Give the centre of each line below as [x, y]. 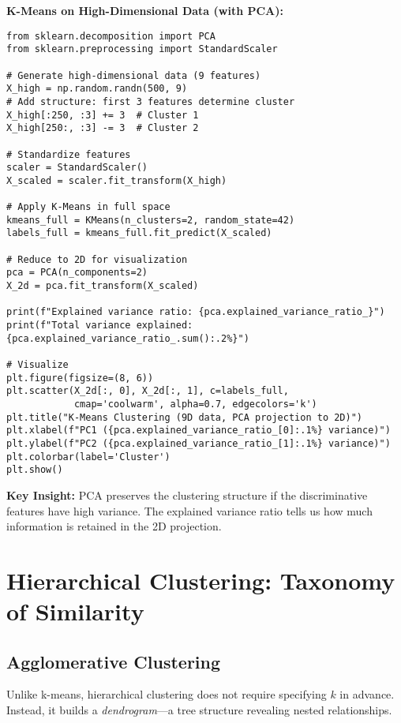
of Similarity [75, 611]
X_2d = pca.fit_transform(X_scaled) [103, 286]
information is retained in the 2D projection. [114, 526]
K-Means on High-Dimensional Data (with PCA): [145, 10]
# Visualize [37, 365]
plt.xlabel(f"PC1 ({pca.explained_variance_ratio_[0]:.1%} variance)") [199, 431]
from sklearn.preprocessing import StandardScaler [142, 49]
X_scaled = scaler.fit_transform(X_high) [117, 180]
